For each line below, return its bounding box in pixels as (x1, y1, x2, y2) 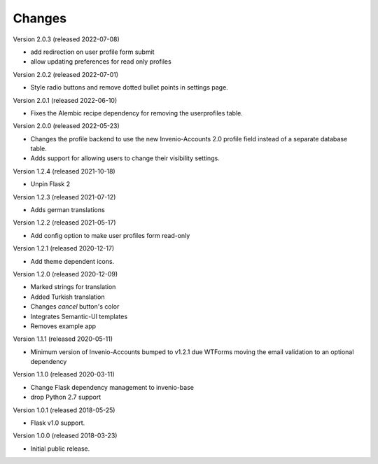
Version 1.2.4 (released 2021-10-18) (13, 167, 115, 175)
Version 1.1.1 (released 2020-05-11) (13, 335, 113, 343)
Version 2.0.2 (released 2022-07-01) (13, 70, 119, 78)
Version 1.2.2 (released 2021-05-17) (13, 218, 116, 227)
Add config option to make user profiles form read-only (30, 231, 190, 239)
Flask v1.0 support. (30, 419, 85, 427)
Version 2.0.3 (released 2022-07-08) (13, 35, 120, 43)
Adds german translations (30, 206, 105, 214)
